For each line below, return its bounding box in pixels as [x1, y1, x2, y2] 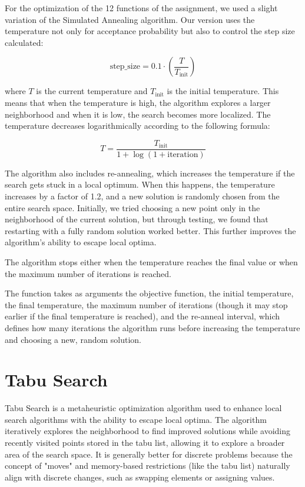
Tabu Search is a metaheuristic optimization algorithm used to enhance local [5, 402, 282, 414]
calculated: [5, 36, 44, 48]
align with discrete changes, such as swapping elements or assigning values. [5, 471, 275, 483]
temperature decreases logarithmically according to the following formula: [5, 119, 270, 132]
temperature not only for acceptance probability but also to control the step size [5, 25, 295, 37]
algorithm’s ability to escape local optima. [5, 236, 157, 248]
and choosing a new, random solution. [5, 333, 141, 345]
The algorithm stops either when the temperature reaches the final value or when [5, 255, 298, 268]
